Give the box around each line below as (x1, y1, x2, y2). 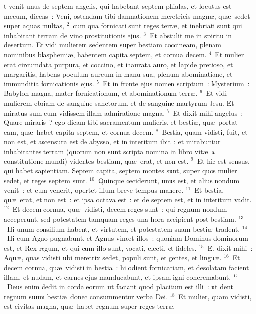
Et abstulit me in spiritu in (150, 30, 232, 40)
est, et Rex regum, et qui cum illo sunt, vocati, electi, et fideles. (4, 242, 197, 253)
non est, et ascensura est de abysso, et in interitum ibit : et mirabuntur (4, 136, 221, 147)
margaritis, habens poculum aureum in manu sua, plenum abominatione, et (4, 69, 233, 79)
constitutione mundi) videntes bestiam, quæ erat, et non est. (4, 156, 189, 166)
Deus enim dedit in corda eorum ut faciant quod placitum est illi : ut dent (7, 281, 234, 292)
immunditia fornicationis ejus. (4, 78, 94, 88)
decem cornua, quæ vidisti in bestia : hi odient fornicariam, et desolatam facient (4, 262, 249, 273)
